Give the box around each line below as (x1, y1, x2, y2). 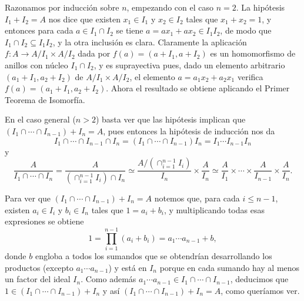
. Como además (81, 273, 136, 285)
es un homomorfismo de (210, 47, 296, 59)
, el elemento (129, 70, 175, 82)
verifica (237, 70, 263, 82)
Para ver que (5, 192, 51, 204)
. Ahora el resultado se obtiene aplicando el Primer (106, 82, 290, 94)
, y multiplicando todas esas (163, 203, 265, 216)
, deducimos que (230, 273, 289, 285)
